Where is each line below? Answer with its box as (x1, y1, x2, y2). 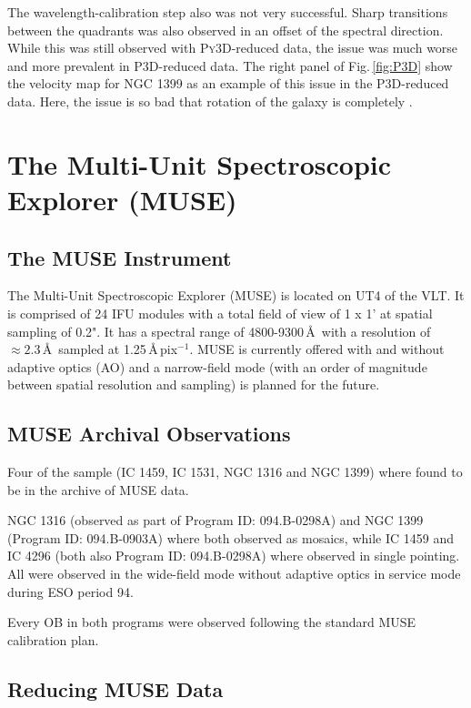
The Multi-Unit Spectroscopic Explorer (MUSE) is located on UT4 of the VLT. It (7, 286, 465, 305)
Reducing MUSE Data (7, 674, 224, 703)
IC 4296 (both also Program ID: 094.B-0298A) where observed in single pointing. (7, 546, 460, 565)
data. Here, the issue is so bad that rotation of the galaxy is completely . (7, 91, 413, 110)
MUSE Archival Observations (7, 420, 291, 448)
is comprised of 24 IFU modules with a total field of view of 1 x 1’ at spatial (7, 303, 433, 322)
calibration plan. (7, 630, 99, 649)
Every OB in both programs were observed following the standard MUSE (7, 612, 416, 632)
